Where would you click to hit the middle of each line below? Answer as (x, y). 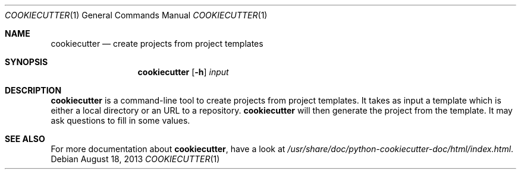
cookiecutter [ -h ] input (183, 72)
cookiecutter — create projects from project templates (157, 43)
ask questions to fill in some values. (120, 120)
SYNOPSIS (26, 62)
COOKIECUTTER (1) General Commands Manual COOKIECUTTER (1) (136, 15)
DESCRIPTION (33, 90)
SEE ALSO (25, 139)
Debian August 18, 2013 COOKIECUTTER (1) (135, 159)
